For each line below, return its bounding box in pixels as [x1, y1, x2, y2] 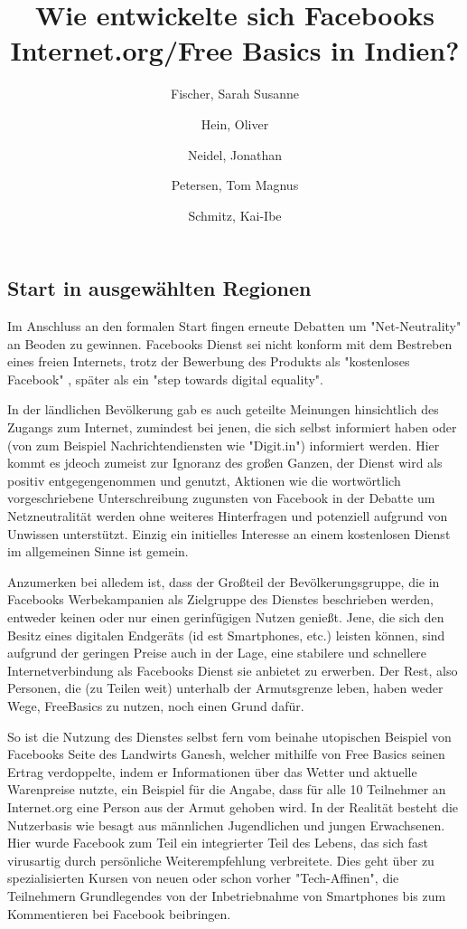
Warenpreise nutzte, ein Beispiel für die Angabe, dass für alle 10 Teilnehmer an [7, 780, 446, 799]
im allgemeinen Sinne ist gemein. [7, 542, 189, 561]
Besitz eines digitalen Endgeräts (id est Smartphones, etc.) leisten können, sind [7, 625, 445, 644]
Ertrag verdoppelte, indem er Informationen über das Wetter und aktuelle [7, 762, 417, 781]
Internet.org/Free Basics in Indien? [10, 32, 460, 69]
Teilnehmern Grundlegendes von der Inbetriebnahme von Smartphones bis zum [7, 886, 446, 905]
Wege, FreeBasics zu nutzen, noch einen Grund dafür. [7, 696, 304, 715]
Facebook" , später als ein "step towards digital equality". [7, 369, 323, 388]
